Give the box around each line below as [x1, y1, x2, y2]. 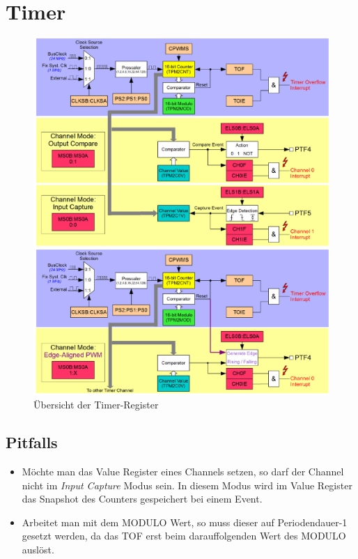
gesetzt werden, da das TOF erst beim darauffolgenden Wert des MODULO [22, 528, 346, 543]
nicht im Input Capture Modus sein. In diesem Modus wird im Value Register [22, 477, 352, 492]
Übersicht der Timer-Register [33, 397, 159, 412]
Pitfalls [6, 431, 58, 453]
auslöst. [22, 542, 54, 556]
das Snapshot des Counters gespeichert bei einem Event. [22, 491, 263, 506]
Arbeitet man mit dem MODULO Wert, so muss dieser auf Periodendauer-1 [22, 514, 348, 529]
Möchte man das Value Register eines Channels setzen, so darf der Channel [22, 464, 344, 478]
